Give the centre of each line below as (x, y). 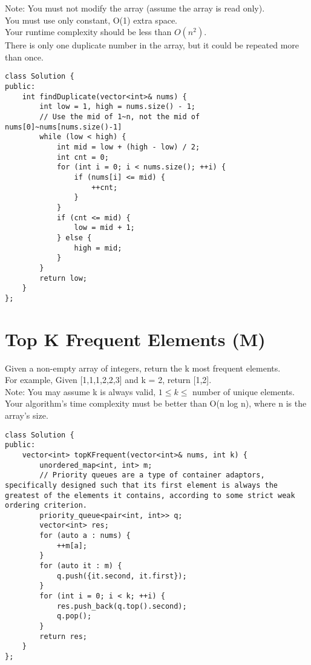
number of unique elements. (244, 391)
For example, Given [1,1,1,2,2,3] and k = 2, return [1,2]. (108, 380)
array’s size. (27, 415)
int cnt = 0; (83, 157)
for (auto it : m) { (81, 566)
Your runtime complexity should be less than (88, 32)
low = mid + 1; (104, 228)
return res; (64, 636)
